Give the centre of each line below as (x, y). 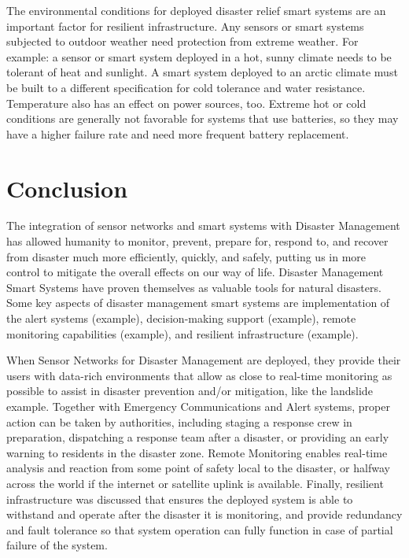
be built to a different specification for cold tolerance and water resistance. (186, 87)
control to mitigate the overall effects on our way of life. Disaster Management (195, 272)
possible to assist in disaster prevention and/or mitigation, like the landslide (190, 391)
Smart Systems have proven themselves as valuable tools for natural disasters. (194, 287)
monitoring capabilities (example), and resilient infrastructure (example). (182, 333)
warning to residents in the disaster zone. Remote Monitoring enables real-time (197, 452)
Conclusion (67, 188)
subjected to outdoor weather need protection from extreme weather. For (182, 41)
